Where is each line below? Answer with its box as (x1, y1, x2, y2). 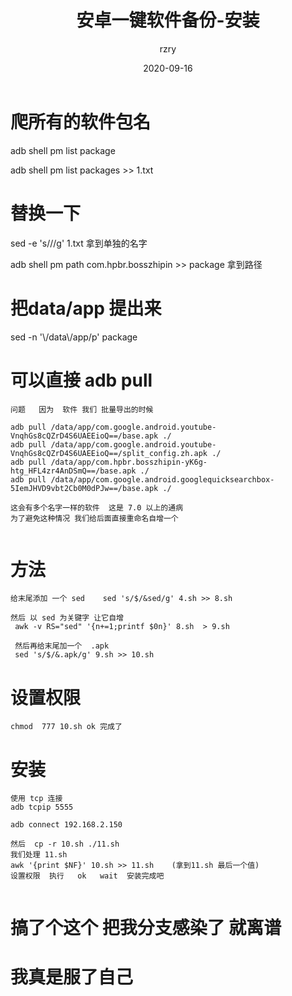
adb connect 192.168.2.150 (10, 820, 123, 830)
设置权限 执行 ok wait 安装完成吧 (10, 871, 165, 881)
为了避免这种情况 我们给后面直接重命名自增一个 (10, 513, 179, 523)
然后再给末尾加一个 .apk (14, 641, 110, 651)
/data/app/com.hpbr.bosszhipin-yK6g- (50, 457, 208, 467)
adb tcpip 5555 (10, 802, 74, 813)
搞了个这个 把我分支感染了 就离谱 (10, 916, 282, 939)
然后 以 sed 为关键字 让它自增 (10, 613, 124, 623)
